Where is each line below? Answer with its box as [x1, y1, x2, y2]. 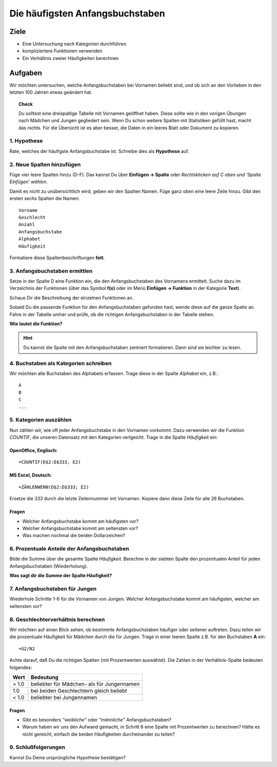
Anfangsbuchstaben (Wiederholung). [9, 563, 88, 569]
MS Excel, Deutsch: [9, 472, 52, 478]
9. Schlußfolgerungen [9, 744, 65, 751]
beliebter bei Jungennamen [31, 694, 97, 701]
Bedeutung [31, 674, 58, 681]
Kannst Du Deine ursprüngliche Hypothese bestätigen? [9, 754, 126, 760]
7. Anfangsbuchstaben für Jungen [9, 585, 97, 593]
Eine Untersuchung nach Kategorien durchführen [22, 41, 127, 47]
